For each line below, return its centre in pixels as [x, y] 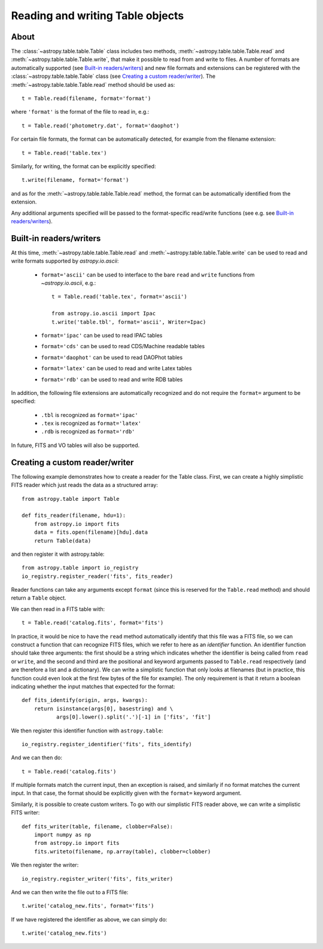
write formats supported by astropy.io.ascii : [65, 261]
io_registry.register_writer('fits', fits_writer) [97, 879]
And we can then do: [37, 758]
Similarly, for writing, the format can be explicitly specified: [83, 166]
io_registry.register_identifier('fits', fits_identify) [107, 744]
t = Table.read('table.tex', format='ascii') [120, 297]
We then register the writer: [45, 865]
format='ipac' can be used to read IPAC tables [102, 335]
